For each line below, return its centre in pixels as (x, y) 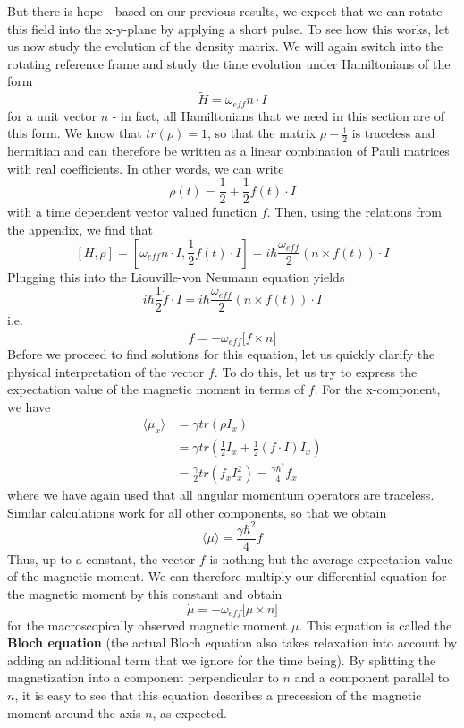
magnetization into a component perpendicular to (143, 677)
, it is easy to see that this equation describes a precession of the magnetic (218, 695)
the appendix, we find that (80, 229)
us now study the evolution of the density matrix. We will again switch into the (225, 46)
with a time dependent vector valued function (132, 212)
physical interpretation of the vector (106, 371)
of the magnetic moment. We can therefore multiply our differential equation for (227, 576)
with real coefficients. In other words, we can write (146, 168)
